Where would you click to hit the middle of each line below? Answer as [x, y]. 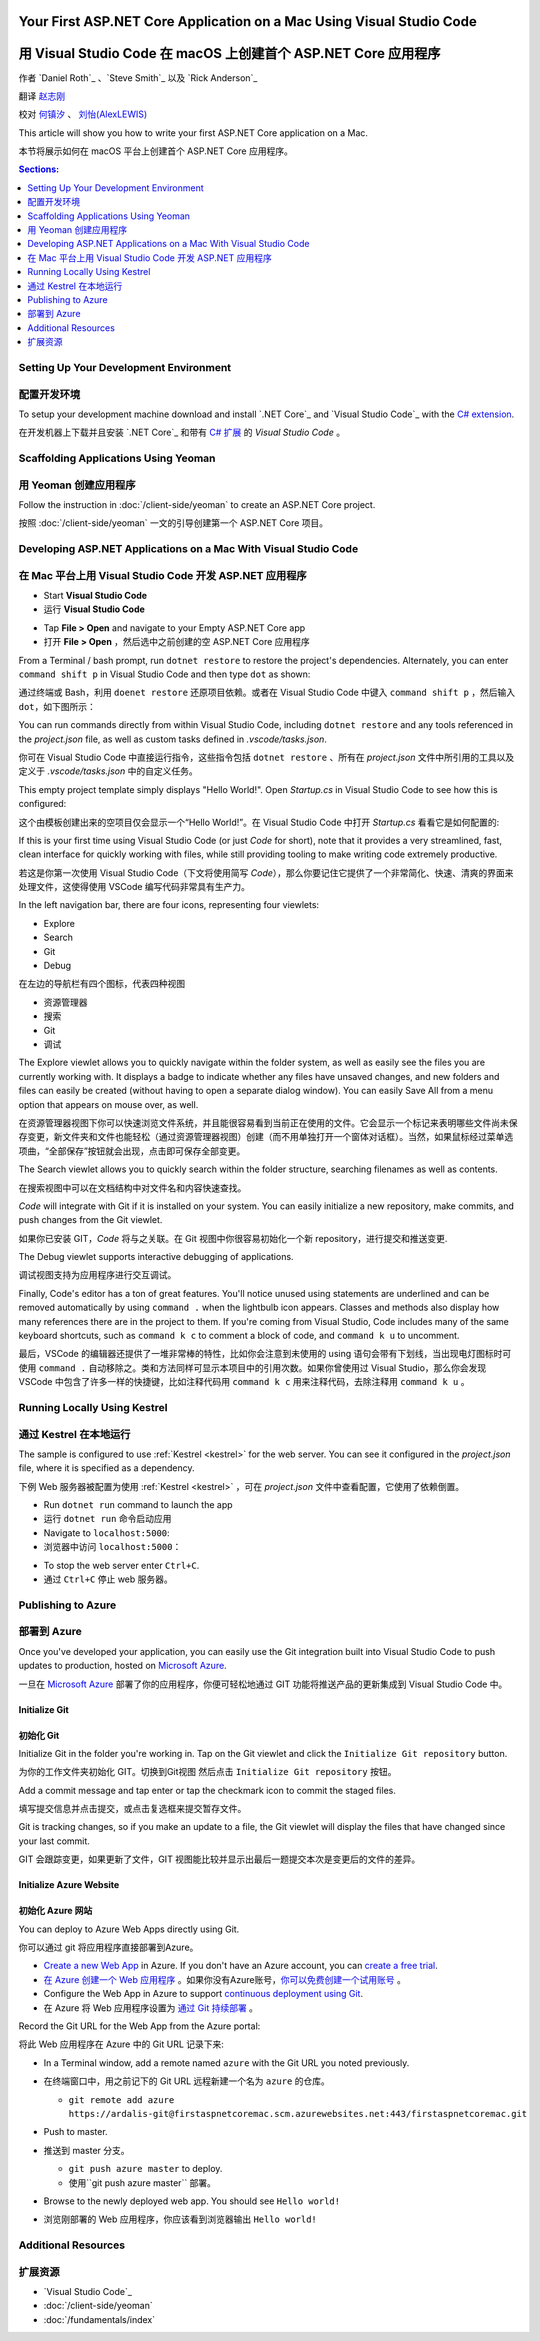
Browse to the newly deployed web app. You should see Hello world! [191, 2201]
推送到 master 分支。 [86, 2150]
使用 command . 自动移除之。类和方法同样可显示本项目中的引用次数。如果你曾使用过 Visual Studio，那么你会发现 [252, 1367]
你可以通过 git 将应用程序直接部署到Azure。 [108, 1947]
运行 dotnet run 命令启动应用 [107, 1519]
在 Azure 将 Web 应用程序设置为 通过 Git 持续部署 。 [151, 2007]
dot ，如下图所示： [57, 706]
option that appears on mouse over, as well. [108, 1104]
